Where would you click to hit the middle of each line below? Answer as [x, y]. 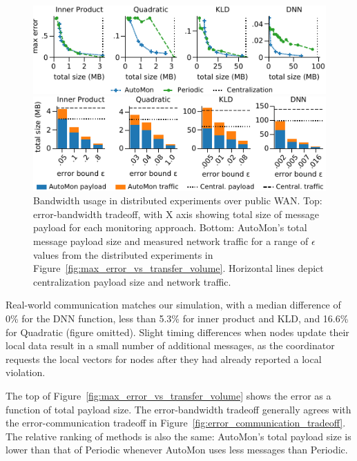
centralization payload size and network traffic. [132, 281]
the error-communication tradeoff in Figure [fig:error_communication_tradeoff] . [176, 423]
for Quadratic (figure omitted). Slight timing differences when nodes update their [177, 332]
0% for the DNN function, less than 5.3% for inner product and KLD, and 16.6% [177, 318]
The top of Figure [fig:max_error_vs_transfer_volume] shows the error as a [168, 395]
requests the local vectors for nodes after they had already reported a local [164, 359]
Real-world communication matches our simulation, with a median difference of [173, 305]
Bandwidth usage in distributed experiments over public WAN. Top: [178, 200]
